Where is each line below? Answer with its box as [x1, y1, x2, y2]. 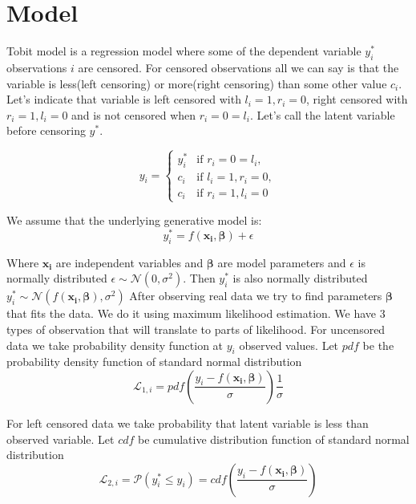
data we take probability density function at [6, 336, 224, 353]
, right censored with [306, 91, 408, 108]
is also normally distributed [232, 270, 368, 287]
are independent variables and [55, 254, 204, 270]
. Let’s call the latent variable [249, 106, 395, 123]
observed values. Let [239, 336, 339, 353]
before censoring [6, 122, 86, 139]
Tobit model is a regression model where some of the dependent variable [6, 43, 361, 59]
